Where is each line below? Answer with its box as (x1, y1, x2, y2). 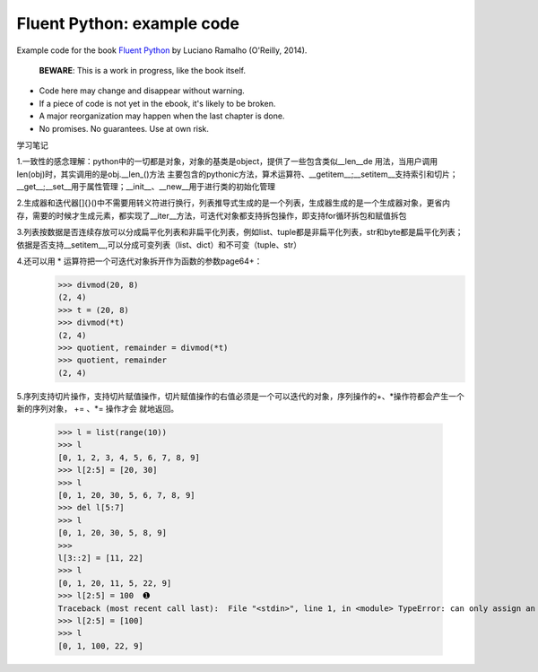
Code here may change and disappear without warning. (39, 85, 246, 96)
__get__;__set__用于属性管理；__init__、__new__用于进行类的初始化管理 (16, 181, 276, 192)
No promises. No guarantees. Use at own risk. (39, 123, 210, 134)
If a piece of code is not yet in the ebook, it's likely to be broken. (39, 98, 276, 109)
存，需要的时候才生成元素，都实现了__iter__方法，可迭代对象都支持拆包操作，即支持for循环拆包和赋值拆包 (16, 210, 407, 221)
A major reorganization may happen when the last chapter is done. (39, 110, 285, 121)
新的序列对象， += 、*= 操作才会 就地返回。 (16, 404, 179, 415)
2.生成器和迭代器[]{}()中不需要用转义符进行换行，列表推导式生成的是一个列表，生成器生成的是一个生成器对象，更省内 (16, 197, 450, 208)
